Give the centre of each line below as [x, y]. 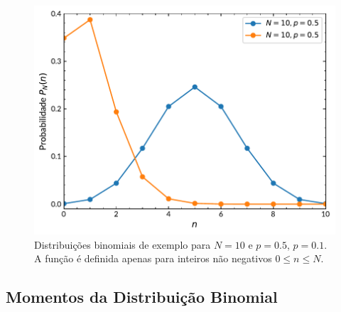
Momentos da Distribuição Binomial [142, 297]
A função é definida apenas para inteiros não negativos [153, 258]
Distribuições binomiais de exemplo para [123, 244]
